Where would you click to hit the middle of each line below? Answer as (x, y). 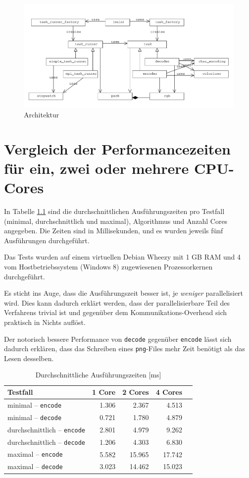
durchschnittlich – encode (47, 429)
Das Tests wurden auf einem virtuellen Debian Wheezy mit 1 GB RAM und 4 (122, 257)
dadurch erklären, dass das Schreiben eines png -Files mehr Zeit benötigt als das (124, 348)
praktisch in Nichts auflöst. (45, 322)
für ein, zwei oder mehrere (97, 168)
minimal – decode (35, 417)
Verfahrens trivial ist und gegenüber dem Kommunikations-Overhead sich (116, 312)
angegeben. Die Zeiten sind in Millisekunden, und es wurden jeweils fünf (114, 231)
